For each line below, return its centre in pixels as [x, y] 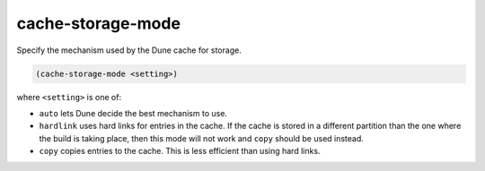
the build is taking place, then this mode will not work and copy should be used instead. [201, 138]
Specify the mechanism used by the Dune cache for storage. [129, 50]
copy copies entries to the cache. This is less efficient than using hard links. [180, 151]
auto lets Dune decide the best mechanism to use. [133, 113]
